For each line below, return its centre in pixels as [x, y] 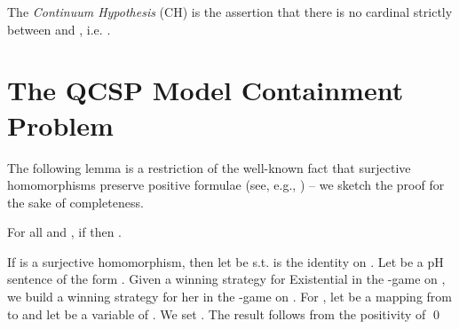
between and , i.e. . [59, 29]
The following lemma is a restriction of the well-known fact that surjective [209, 167]
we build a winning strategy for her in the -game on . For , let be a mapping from [229, 297]
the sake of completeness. [75, 202]
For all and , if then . [64, 232]
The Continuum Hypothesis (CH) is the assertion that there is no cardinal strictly [230, 12]
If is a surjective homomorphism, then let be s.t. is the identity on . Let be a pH [226, 261]
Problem [60, 125]
